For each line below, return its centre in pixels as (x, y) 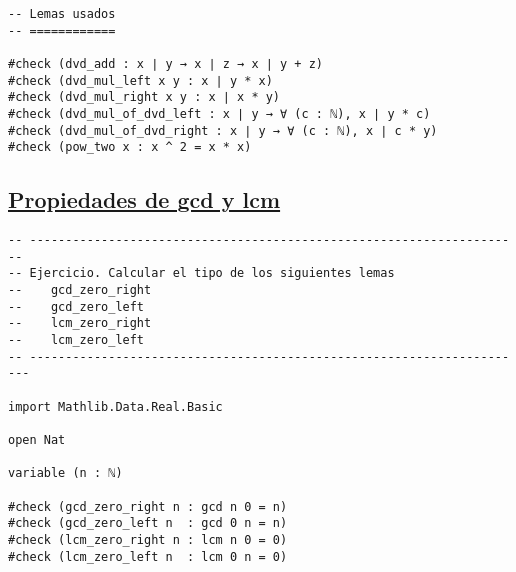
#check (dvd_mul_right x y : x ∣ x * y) (144, 97)
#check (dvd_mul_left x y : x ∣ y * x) (140, 80)
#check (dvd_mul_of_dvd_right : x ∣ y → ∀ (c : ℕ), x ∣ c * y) (223, 130)
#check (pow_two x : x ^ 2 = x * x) (130, 147)
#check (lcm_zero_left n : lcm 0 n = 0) (148, 556)
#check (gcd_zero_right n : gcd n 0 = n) (148, 506)
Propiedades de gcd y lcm (144, 199)
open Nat (37, 439)
